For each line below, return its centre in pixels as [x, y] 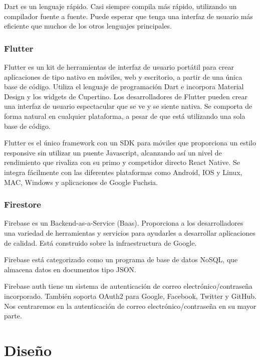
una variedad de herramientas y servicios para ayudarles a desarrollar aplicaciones [130, 232]
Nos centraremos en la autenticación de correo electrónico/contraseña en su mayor [130, 306]
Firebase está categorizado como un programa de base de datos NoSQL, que [121, 259]
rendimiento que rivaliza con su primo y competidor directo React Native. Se [122, 162]
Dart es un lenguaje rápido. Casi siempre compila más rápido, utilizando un [120, 6]
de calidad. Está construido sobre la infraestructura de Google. [100, 242]
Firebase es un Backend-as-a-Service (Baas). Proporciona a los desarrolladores [124, 223]
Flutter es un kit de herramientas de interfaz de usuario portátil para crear [119, 67]
